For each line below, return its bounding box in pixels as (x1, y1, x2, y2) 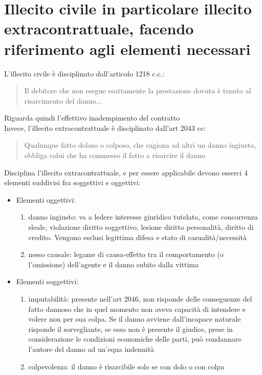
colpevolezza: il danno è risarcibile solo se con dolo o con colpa (28, 361, 225, 371)
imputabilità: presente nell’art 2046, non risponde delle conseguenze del (28, 293, 252, 304)
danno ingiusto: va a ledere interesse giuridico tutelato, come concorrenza (28, 211, 258, 222)
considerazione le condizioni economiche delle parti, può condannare (28, 333, 242, 344)
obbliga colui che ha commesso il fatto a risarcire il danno (24, 150, 206, 161)
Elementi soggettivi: (16, 276, 79, 287)
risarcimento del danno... (24, 95, 102, 106)
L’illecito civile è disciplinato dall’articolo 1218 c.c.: (4, 68, 165, 78)
